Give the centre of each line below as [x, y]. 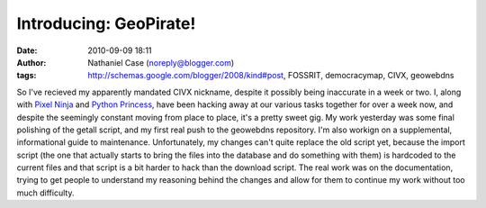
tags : [27, 76]
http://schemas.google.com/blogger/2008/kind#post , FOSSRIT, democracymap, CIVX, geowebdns [271, 76]
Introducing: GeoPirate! [106, 23]
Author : [31, 62]
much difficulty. [45, 193]
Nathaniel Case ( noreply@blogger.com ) [161, 62]
